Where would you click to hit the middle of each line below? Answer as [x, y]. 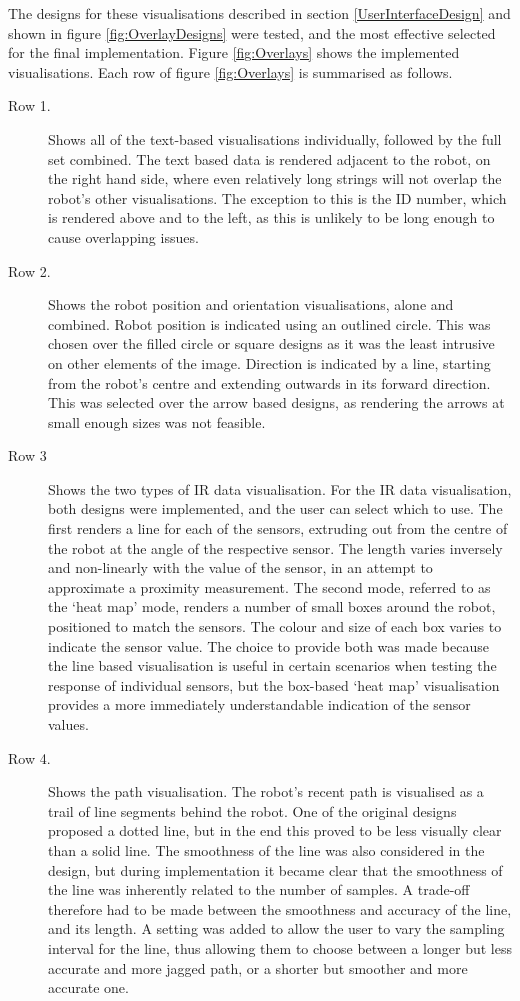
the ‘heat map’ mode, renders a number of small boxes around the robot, [272, 606]
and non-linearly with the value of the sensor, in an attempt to [240, 567]
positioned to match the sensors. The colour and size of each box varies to [275, 626]
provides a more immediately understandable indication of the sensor [259, 704]
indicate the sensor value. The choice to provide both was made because [268, 645]
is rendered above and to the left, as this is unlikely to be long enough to [271, 217]
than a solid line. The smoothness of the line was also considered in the [266, 849]
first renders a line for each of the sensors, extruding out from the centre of [278, 528]
